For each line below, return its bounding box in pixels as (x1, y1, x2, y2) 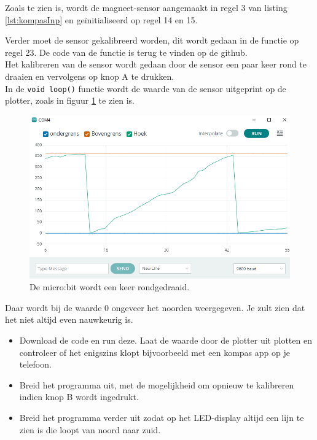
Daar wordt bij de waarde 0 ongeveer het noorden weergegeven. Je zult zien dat (5, 301, 305, 314)
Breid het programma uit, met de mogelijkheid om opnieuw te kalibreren (19, 378, 294, 391)
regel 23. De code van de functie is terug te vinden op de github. (5, 45, 248, 58)
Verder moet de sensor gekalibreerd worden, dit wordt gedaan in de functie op (5, 34, 299, 47)
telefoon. (19, 358, 52, 371)
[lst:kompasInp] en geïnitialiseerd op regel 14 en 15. (5, 13, 198, 26)
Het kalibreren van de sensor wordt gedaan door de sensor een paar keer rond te (5, 58, 307, 71)
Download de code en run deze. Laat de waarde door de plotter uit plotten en (19, 334, 312, 347)
